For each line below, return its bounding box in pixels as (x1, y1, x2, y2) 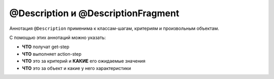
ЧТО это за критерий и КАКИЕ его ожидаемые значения (22, 58, 146, 64)
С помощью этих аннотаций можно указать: (9, 34, 106, 41)
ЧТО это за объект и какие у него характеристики (22, 65, 131, 71)
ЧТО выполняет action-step (22, 51, 82, 57)
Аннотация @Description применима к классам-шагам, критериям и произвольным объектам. (9, 25, 219, 31)
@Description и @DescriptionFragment (9, 8, 180, 19)
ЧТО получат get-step (22, 44, 70, 50)
